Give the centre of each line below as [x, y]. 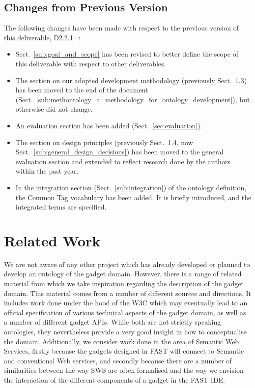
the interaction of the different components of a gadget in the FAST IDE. [114, 379]
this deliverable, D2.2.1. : [42, 37]
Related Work [52, 240]
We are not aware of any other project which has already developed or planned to [127, 264]
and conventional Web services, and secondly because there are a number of [118, 360]
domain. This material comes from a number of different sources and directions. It [128, 293]
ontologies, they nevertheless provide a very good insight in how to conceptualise [125, 331]
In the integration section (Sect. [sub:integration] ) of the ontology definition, [131, 187]
